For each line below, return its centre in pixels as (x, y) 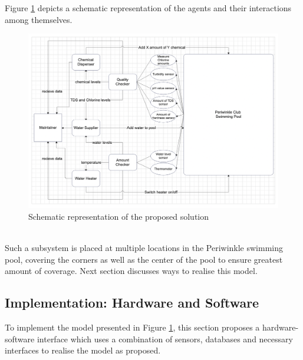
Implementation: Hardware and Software (132, 303)
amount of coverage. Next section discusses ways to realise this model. (131, 271)
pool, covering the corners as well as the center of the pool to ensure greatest (144, 259)
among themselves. (39, 19)
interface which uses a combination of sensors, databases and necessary (165, 338)
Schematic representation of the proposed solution (119, 216)
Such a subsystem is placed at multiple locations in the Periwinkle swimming (144, 248)
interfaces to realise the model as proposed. (83, 350)
